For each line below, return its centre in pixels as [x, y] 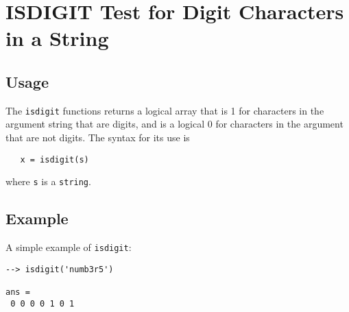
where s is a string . [48, 181]
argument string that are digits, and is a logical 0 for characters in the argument [174, 124]
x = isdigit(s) [55, 159]
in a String [57, 38]
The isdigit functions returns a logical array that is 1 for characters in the [165, 110]
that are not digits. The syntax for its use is [98, 137]
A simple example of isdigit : [69, 247]
